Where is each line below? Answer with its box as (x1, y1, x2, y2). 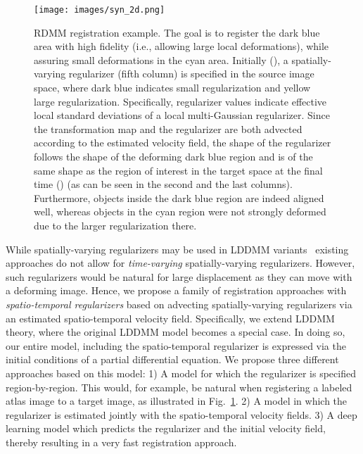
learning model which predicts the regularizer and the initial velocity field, (6, 421, 326, 436)
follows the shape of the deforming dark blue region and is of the (34, 149, 313, 163)
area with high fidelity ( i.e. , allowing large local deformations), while (34, 39, 329, 53)
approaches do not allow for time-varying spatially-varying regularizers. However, (6, 256, 355, 270)
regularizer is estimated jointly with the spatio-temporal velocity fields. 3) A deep (6, 407, 357, 422)
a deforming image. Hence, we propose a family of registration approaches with (6, 283, 347, 298)
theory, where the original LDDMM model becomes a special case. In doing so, (6, 324, 345, 339)
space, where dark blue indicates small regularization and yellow (34, 80, 311, 95)
